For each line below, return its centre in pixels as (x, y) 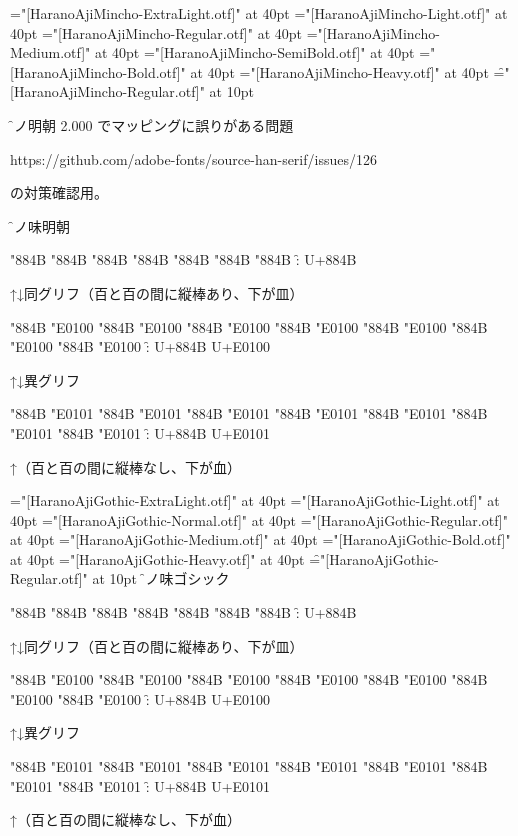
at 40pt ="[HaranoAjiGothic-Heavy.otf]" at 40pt (157, 558)
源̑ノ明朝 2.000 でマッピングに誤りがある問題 (152, 124)
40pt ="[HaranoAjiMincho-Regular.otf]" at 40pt (156, 32)
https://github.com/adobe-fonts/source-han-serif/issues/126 (193, 158)
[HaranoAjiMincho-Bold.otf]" (98, 71)
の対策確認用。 (59, 192)
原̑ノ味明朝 (40, 225)
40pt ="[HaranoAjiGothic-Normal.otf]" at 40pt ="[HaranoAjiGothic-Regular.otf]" (259, 519)
